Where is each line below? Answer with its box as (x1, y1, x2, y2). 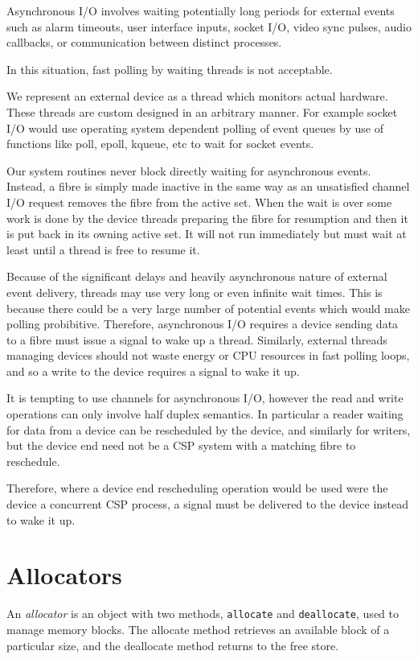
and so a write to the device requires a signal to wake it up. (6, 362, 300, 379)
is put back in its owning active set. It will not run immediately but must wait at (6, 225, 407, 242)
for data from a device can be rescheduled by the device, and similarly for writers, (6, 421, 411, 438)
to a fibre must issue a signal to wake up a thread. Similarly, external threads (6, 331, 387, 348)
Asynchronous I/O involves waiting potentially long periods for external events (6, 2, 395, 19)
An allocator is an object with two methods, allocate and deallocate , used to (6, 605, 399, 622)
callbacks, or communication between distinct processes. (6, 34, 282, 51)
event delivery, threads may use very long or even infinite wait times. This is (6, 283, 383, 300)
